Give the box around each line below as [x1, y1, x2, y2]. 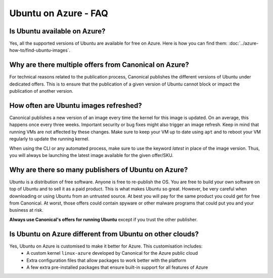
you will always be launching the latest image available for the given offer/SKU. [9, 152, 174, 158]
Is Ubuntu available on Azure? [9, 27, 106, 35]
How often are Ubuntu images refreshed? [9, 101, 143, 110]
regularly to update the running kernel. [9, 136, 89, 142]
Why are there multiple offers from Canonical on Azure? [9, 61, 190, 69]
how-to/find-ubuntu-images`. [9, 47, 71, 53]
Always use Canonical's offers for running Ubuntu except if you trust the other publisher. [9, 216, 198, 222]
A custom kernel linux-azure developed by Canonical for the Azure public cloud [26, 250, 198, 256]
